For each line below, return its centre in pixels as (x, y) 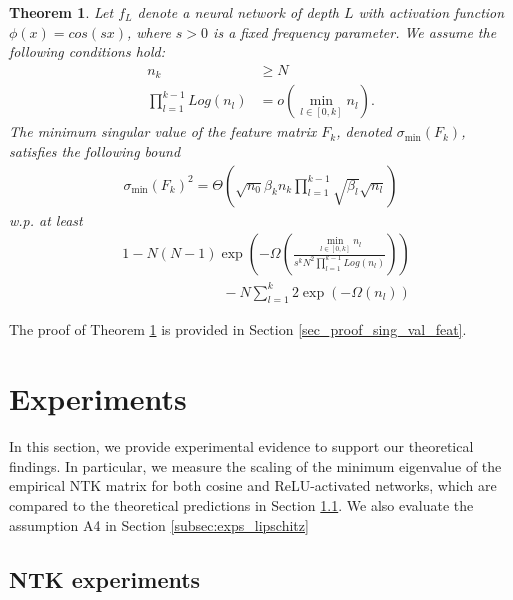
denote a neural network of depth (238, 12)
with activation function (431, 12)
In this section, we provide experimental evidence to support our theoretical (241, 446)
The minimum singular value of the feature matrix (163, 131)
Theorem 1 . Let (61, 12)
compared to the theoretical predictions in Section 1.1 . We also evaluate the (241, 504)
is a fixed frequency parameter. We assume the (355, 31)
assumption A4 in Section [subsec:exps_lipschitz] (159, 524)
